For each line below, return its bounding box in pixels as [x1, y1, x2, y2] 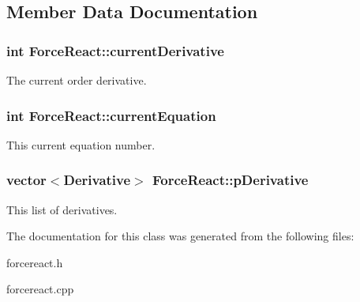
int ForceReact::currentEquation [6, 105, 216, 125]
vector [6, 170, 47, 190]
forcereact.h [6, 254, 63, 270]
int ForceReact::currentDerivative [6, 40, 224, 60]
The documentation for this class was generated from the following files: [6, 228, 354, 244]
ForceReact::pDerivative [152, 170, 309, 190]
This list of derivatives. [6, 201, 118, 217]
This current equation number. [6, 136, 156, 153]
